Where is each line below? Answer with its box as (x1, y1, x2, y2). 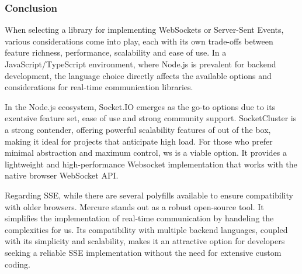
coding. (5, 258, 30, 270)
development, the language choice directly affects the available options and (5, 69, 272, 81)
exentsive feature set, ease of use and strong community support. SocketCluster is (5, 112, 297, 124)
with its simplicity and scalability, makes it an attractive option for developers (5, 235, 285, 247)
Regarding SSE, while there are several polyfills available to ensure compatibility (5, 189, 293, 201)
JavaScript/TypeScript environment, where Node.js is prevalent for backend (5, 58, 276, 70)
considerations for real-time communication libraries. (5, 81, 193, 93)
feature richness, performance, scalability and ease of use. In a (5, 46, 227, 59)
